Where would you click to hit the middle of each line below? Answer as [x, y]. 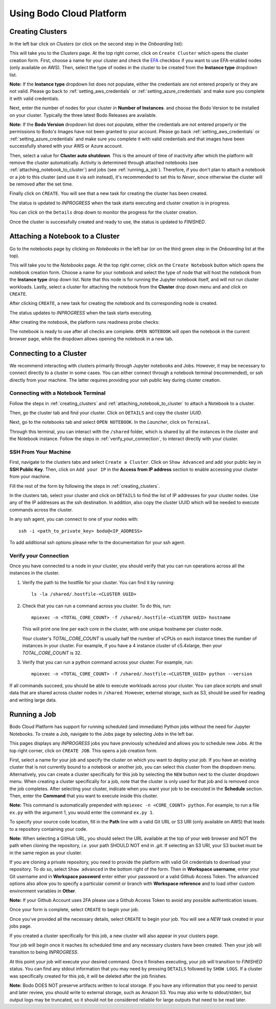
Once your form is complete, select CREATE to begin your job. [74, 910]
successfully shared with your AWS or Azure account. [66, 146]
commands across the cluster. [41, 509]
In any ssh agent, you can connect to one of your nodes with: [74, 519]
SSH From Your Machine [40, 452]
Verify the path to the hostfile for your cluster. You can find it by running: [98, 582]
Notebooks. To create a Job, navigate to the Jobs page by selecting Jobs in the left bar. [102, 734]
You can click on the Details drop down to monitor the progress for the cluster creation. [103, 212]
